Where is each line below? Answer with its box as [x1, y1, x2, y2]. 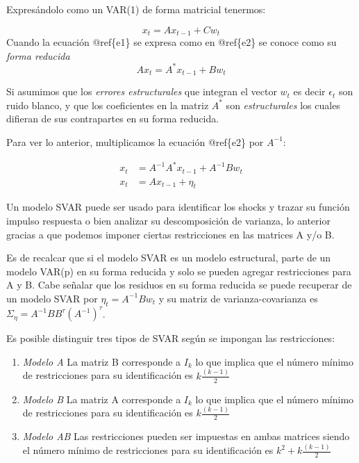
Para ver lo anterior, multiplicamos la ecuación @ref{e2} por [6, 134, 264, 149]
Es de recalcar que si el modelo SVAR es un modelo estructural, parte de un [6, 250, 331, 265]
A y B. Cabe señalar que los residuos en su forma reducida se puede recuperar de [6, 277, 352, 292]
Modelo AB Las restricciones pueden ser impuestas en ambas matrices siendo [22, 429, 350, 444]
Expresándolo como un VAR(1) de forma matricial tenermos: [6, 2, 266, 16]
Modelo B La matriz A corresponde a [22, 391, 181, 406]
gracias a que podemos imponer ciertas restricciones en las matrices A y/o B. [6, 227, 335, 241]
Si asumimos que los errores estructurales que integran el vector [6, 84, 277, 99]
